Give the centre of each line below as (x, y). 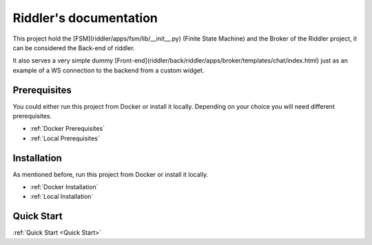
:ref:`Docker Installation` (64, 187)
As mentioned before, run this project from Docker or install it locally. (111, 174)
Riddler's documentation (85, 18)
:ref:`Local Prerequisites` (65, 138)
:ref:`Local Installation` (62, 197)
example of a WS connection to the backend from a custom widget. (108, 70)
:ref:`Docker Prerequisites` (68, 129)
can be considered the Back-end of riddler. (74, 47)
